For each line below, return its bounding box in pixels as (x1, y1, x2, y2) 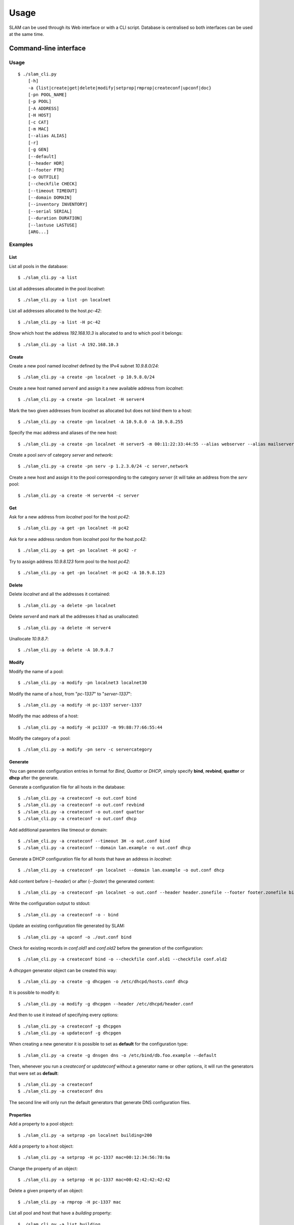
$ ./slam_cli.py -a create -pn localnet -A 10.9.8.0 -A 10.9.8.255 (18, 419, 183, 424)
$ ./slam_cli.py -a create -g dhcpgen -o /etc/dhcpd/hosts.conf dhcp (18, 979, 189, 984)
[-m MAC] (27, 126, 49, 132)
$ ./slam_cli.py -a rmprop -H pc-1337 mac (18, 1199, 122, 1205)
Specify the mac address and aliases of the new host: (9, 430, 118, 436)
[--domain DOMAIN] (27, 195, 73, 200)
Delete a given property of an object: (9, 1188, 83, 1194)
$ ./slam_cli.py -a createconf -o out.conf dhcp (18, 816, 137, 822)
